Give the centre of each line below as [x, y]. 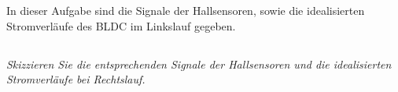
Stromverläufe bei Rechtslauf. [76, 79]
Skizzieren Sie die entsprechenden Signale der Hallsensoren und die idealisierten [199, 64]
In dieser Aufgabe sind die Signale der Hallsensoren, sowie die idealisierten [186, 11]
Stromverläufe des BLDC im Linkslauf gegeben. [121, 25]
